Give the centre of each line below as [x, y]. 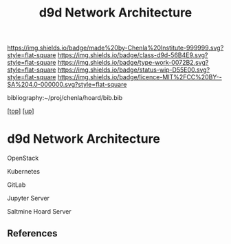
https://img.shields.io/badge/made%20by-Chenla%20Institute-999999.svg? [115, 48]
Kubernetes [23, 172]
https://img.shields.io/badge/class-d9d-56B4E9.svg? [133, 55]
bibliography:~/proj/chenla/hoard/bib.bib [65, 98]
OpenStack [23, 158]
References [32, 233]
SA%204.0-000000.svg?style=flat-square [67, 85]
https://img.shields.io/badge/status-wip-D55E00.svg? [134, 70]
